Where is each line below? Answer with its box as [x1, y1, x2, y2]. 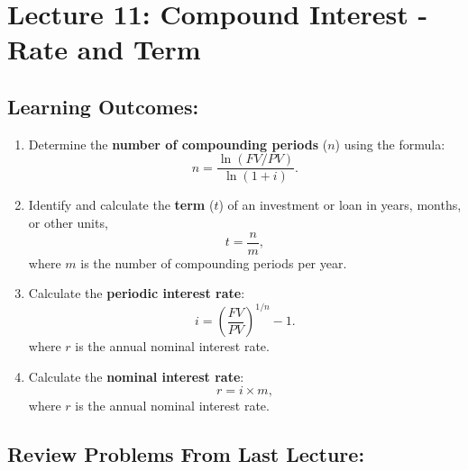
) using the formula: [335, 134, 445, 153]
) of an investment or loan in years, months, [218, 195, 462, 214]
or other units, [28, 213, 108, 232]
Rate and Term [7, 31, 201, 68]
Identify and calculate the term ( [28, 195, 215, 214]
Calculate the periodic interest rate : [28, 284, 245, 303]
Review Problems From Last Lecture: [7, 439, 365, 467]
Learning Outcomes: [7, 92, 199, 120]
